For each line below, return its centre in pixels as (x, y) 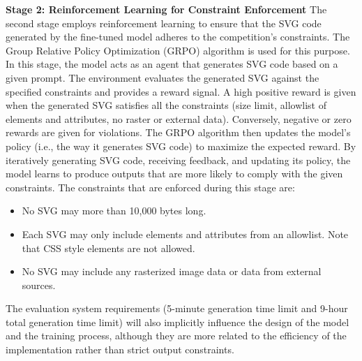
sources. (39, 285)
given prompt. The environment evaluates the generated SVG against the (163, 77)
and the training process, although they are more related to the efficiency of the (176, 336)
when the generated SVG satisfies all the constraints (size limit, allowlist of (166, 105)
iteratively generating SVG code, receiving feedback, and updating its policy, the (178, 160)
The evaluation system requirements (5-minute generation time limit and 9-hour (177, 308)
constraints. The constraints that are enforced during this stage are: (150, 187)
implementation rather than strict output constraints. (120, 349)
